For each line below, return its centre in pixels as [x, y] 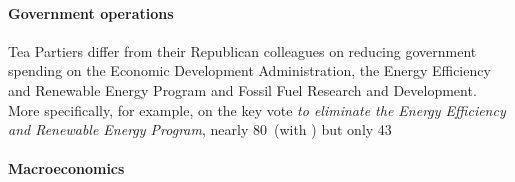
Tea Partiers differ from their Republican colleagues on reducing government [242, 50]
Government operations [91, 12]
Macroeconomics [66, 168]
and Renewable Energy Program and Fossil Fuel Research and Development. [242, 89]
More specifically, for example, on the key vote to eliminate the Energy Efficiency [257, 109]
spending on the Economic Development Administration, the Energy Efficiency [249, 70]
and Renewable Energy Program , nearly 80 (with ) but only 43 [200, 129]
